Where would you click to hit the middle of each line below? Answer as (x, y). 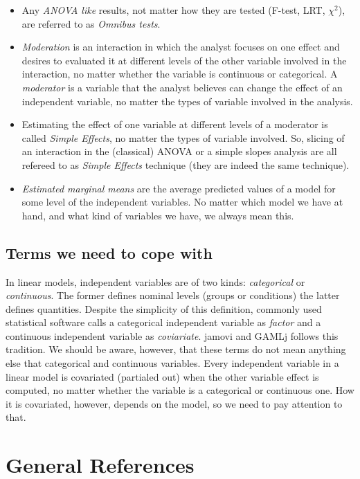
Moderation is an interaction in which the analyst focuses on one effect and (181, 47)
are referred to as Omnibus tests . (91, 23)
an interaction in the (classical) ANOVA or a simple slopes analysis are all (179, 151)
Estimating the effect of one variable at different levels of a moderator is (175, 124)
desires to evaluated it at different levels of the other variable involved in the (184, 60)
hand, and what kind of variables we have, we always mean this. (158, 215)
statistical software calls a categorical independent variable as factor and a (163, 322)
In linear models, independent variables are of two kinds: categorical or (155, 281)
